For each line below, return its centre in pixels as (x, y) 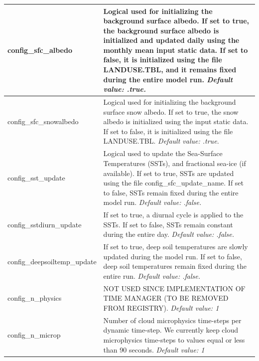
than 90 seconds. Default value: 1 (154, 349)
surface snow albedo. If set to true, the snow (171, 111)
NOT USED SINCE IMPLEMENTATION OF (174, 288)
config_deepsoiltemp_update (52, 261)
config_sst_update (36, 178)
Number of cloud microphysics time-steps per (172, 320)
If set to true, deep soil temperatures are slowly (176, 247)
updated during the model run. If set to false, (173, 256)
